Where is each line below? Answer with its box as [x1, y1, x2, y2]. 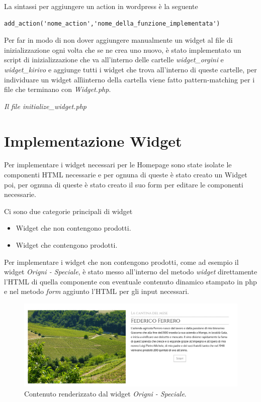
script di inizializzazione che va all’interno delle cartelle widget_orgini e [4, 54, 224, 65]
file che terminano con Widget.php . [4, 84, 111, 94]
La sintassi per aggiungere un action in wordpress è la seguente [4, 1, 198, 11]
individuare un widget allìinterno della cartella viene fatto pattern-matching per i [4, 74, 255, 84]
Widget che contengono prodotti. [16, 240, 118, 250]
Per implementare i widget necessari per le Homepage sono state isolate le [4, 159, 232, 170]
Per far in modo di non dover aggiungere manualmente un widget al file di [4, 35, 233, 45]
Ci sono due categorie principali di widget [4, 206, 133, 216]
